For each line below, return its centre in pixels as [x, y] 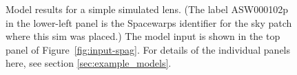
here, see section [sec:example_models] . [89, 63]
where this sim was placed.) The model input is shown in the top [143, 36]
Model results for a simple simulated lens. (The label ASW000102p [147, 9]
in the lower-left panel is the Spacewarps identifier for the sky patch [149, 22]
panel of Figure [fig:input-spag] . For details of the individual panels [148, 49]
